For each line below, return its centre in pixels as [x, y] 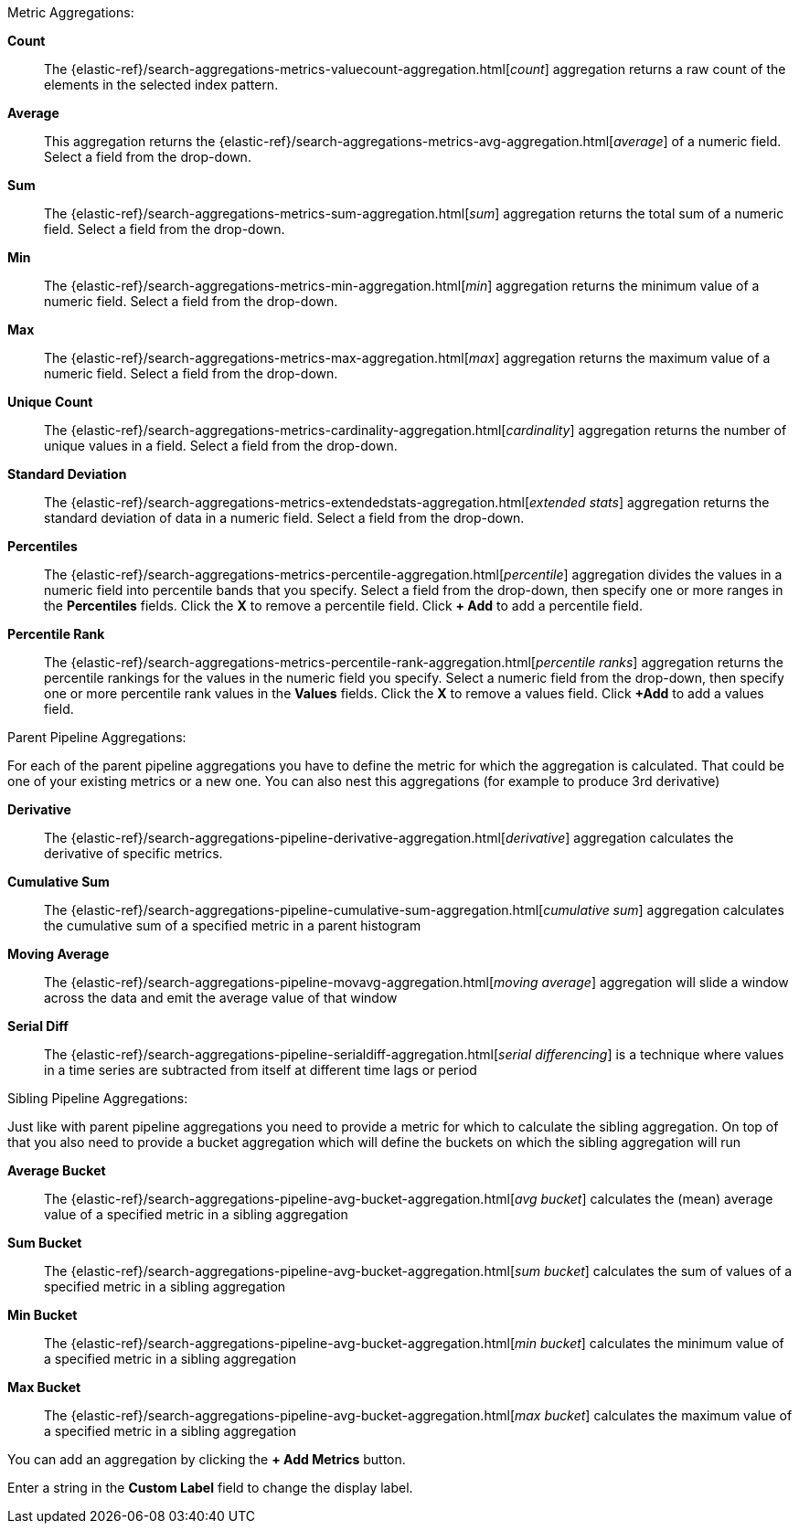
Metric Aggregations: [71, 12]
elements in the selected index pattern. [161, 85]
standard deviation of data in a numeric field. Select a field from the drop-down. [284, 518]
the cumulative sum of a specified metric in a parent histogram [233, 925]
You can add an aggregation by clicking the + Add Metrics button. [207, 1459]
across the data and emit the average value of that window [221, 998]
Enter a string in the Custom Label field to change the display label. [210, 1488]
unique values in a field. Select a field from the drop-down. [221, 446]
